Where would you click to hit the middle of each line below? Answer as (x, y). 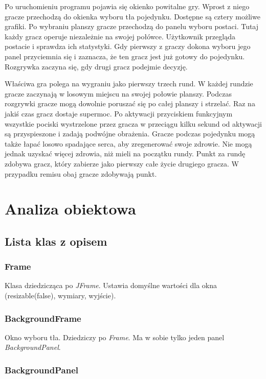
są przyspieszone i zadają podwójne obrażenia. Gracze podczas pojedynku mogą (130, 134)
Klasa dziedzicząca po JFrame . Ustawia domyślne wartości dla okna (111, 285)
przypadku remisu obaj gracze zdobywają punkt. (81, 173)
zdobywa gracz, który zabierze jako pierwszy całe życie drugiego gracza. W (122, 163)
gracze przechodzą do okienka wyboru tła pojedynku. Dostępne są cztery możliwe (132, 16)
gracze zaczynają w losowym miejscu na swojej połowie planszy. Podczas (118, 93)
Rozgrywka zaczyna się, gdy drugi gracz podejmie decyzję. (96, 66)
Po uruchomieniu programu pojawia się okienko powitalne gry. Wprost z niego (127, 6)
